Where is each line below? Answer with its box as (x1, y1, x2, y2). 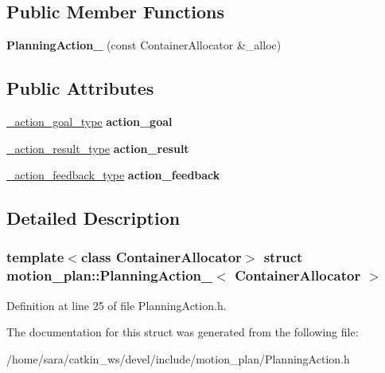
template (6, 247, 64, 267)
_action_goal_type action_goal (6, 113, 173, 129)
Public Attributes (6, 76, 154, 100)
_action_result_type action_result (6, 139, 189, 156)
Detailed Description (6, 206, 181, 230)
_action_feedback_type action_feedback (6, 167, 220, 183)
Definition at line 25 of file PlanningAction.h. (6, 296, 227, 313)
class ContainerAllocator (80, 247, 242, 267)
